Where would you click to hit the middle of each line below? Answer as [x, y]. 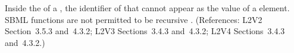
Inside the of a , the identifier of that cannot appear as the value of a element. [147, 8]
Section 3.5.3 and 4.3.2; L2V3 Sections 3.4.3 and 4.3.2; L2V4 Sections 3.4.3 [145, 31]
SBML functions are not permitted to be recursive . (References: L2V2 [134, 19]
